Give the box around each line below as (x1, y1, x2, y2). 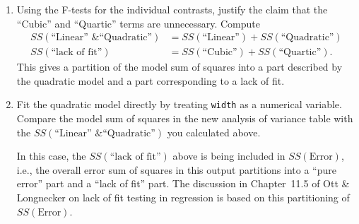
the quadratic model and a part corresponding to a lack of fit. (16, 73, 285, 88)
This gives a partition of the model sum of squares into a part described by (16, 59, 343, 74)
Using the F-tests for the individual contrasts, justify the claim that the (16, 2, 328, 16)
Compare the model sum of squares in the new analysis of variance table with (16, 111, 353, 126)
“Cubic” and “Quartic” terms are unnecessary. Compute (16, 16, 260, 30)
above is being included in (172, 148, 286, 163)
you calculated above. (167, 124, 261, 139)
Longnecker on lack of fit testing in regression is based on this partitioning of (16, 190, 350, 205)
